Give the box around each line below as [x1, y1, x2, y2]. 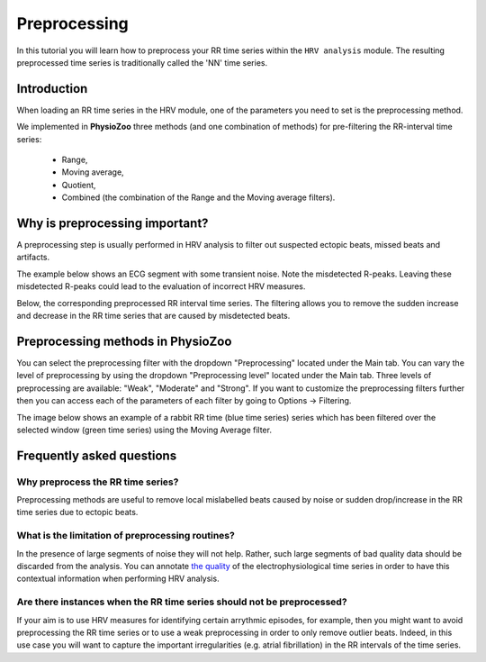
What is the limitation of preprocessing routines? [16, 530, 236, 542]
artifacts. [16, 252, 50, 263]
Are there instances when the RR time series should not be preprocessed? [16, 595, 347, 608]
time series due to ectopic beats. [16, 507, 139, 518]
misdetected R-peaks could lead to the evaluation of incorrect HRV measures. [16, 281, 306, 292]
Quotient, [61, 179, 96, 190]
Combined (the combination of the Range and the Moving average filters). [61, 192, 336, 203]
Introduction [16, 81, 88, 96]
